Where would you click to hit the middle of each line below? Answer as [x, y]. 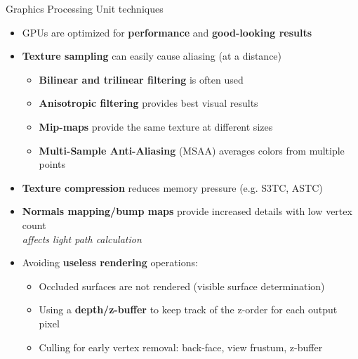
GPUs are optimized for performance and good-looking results [167, 32]
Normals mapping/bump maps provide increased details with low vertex [187, 211]
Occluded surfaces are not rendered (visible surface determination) [182, 286]
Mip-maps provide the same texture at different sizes [156, 126]
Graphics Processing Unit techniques [85, 8]
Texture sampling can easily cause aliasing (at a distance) [152, 56]
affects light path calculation [82, 239]
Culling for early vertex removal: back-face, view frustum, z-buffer [181, 347]
